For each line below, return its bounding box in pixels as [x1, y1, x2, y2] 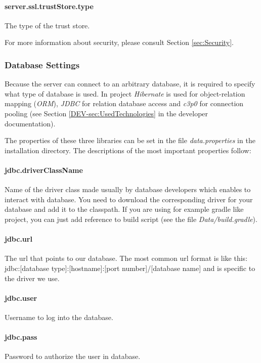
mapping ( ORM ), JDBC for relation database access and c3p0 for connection [5, 98, 244, 109]
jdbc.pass [5, 332, 37, 342]
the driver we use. [5, 273, 60, 283]
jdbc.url [5, 234, 32, 244]
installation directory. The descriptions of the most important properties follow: [5, 145, 251, 155]
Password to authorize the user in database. [5, 351, 141, 361]
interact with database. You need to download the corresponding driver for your [5, 194, 253, 204]
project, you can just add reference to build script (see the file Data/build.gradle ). [5, 213, 257, 224]
